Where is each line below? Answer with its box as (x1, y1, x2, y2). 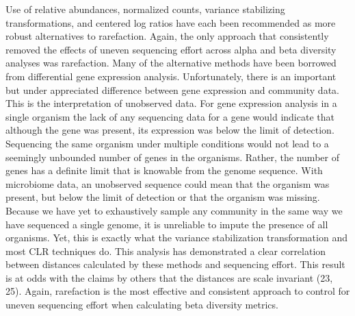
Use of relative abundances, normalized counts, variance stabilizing (5, 2, 285, 16)
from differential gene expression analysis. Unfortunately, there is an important (5, 69, 337, 83)
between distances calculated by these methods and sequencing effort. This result (5, 257, 345, 271)
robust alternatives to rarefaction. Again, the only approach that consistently (5, 29, 329, 43)
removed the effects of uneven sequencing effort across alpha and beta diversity (5, 42, 337, 56)
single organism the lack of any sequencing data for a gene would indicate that (5, 109, 334, 123)
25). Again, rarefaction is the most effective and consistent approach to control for (5, 284, 350, 298)
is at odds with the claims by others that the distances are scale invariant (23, (5, 270, 333, 284)
